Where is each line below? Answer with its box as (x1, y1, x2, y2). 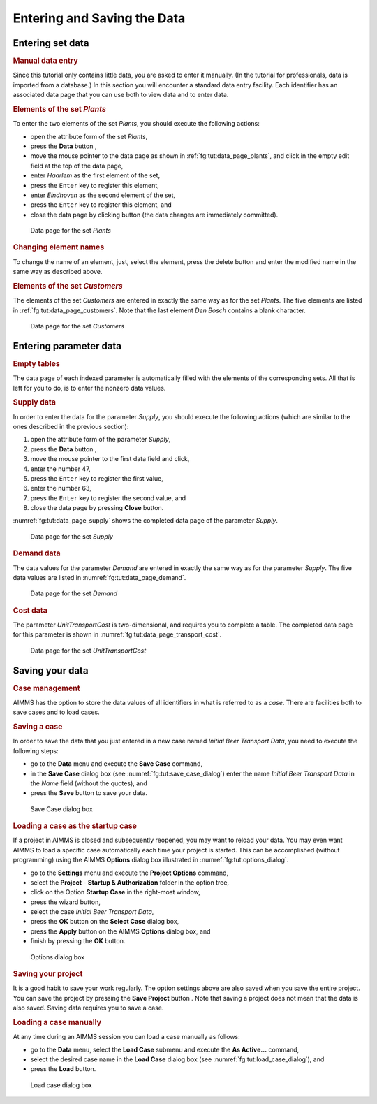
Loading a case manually (13, 1017, 101, 1027)
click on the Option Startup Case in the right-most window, (30, 888, 200, 896)
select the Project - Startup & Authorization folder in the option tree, (30, 878, 230, 887)
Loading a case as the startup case (13, 821, 138, 831)
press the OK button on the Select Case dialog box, (30, 917, 179, 926)
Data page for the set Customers (30, 321, 125, 330)
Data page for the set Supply (30, 532, 113, 541)
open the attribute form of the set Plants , (30, 132, 148, 140)
